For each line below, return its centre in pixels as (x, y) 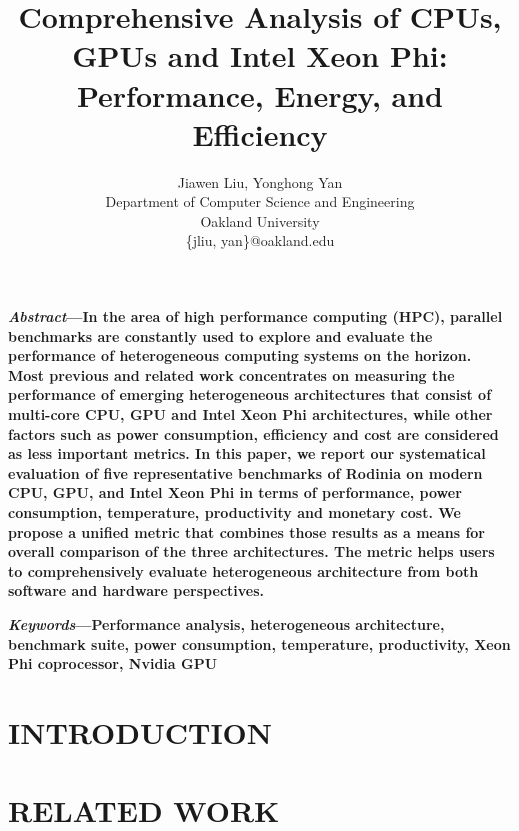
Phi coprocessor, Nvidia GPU (113, 663)
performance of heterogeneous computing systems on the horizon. (240, 355)
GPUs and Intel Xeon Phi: (260, 55)
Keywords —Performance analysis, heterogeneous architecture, (226, 623)
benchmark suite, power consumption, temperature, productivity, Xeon (259, 643)
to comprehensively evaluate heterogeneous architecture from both (243, 570)
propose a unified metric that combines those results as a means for (247, 531)
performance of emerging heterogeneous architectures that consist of (250, 394)
